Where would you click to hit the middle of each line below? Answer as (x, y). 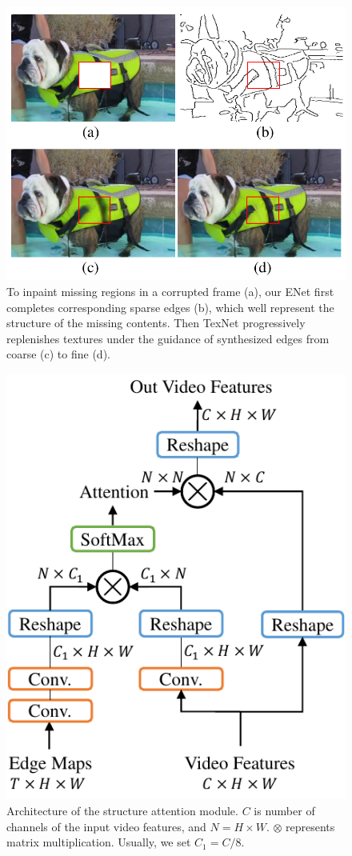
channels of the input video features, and (106, 826)
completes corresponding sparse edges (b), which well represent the (170, 307)
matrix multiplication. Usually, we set (99, 842)
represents (310, 826)
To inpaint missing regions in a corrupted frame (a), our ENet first (170, 291)
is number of (284, 811)
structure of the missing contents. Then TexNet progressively (156, 323)
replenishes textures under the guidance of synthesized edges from (168, 338)
